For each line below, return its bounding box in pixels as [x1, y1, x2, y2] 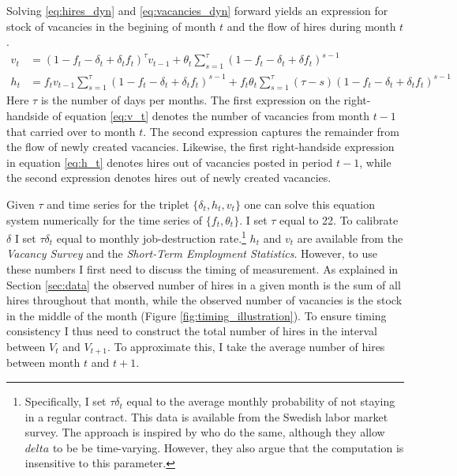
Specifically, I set [24, 393, 107, 410]
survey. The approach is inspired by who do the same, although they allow [24, 424, 385, 440]
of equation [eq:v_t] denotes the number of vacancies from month [52, 108, 369, 124]
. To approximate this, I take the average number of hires [107, 338, 385, 354]
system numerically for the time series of [6, 211, 203, 228]
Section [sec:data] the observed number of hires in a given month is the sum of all [6, 276, 401, 293]
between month [6, 354, 81, 371]
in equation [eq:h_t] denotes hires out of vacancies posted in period [6, 153, 333, 170]
